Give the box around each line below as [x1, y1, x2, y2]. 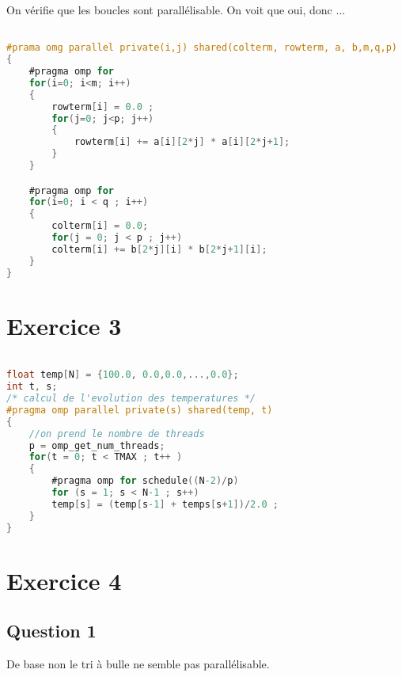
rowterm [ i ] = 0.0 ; [51, 101, 154, 112]
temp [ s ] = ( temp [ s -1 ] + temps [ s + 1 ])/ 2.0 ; [51, 498, 279, 510]
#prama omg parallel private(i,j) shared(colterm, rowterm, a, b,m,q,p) [6, 42, 397, 54]
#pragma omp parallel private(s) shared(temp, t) [6, 404, 273, 416]
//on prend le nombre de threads [28, 428, 205, 439]
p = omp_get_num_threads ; [28, 439, 165, 451]
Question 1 [6, 618, 97, 643]
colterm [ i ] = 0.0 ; [51, 220, 149, 232]
